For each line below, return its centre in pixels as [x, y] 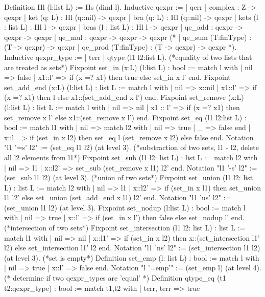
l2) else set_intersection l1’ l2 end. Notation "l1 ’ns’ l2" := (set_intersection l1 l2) [132, 248]
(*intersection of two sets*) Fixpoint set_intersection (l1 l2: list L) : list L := [125, 228]
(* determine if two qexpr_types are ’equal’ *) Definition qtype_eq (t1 [115, 278]
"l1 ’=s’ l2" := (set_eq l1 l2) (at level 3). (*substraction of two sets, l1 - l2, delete [131, 147]
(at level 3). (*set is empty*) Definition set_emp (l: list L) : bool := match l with [132, 257]
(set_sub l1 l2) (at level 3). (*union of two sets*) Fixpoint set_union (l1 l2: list [129, 177]
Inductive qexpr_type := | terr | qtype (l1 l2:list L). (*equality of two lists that [128, 57]
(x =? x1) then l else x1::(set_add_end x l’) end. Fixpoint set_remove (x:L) [124, 97]
